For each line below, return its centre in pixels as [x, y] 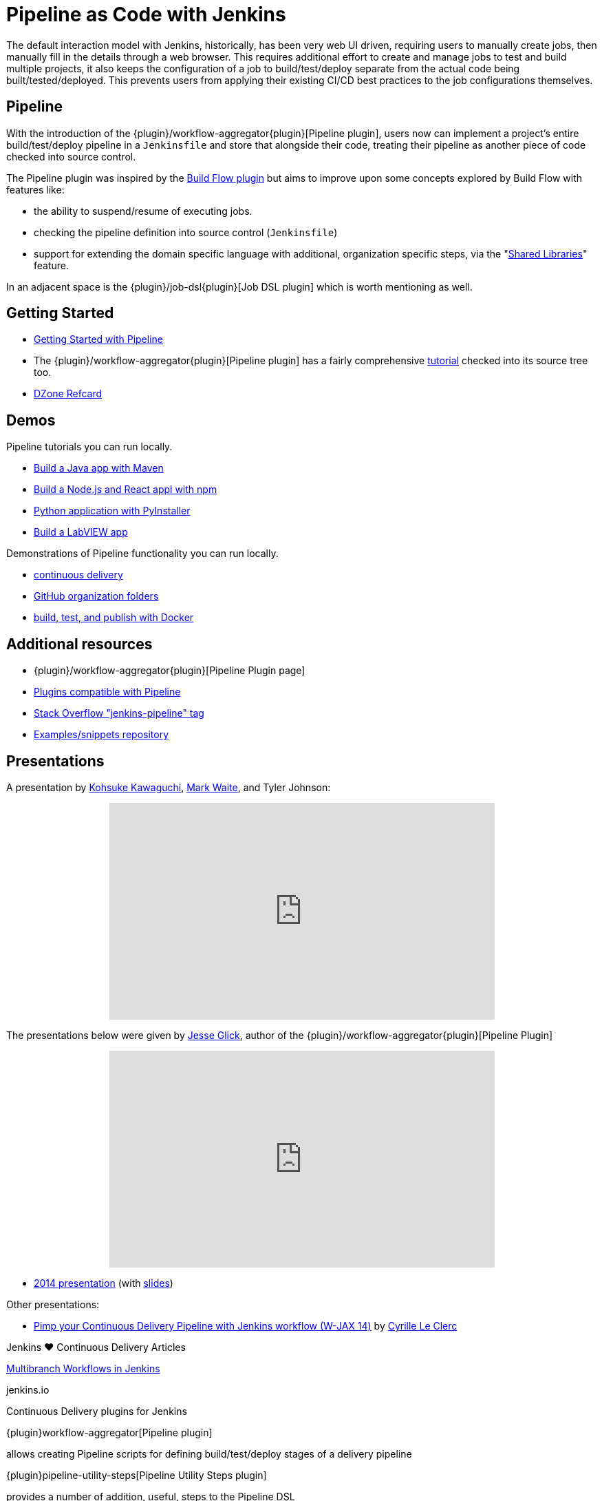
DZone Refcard [68, 394]
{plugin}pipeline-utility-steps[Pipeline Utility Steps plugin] [137, 1475]
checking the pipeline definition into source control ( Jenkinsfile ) [186, 232]
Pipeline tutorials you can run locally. [89, 447]
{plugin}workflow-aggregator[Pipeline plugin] [109, 1432]
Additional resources [79, 644]
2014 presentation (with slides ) [104, 1283]
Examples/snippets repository [101, 735]
